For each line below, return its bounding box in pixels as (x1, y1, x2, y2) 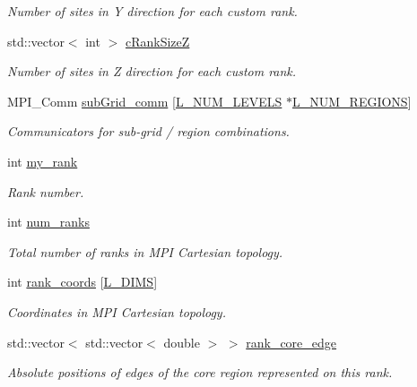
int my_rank (7, 151, 78, 170)
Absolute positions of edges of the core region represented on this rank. (7, 363, 393, 382)
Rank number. (7, 182, 84, 201)
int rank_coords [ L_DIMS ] (7, 272, 158, 291)
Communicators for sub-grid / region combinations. (7, 122, 290, 141)
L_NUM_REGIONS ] (292, 91, 412, 110)
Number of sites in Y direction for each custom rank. (7, 2, 298, 20)
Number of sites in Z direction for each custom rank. (7, 62, 297, 81)
